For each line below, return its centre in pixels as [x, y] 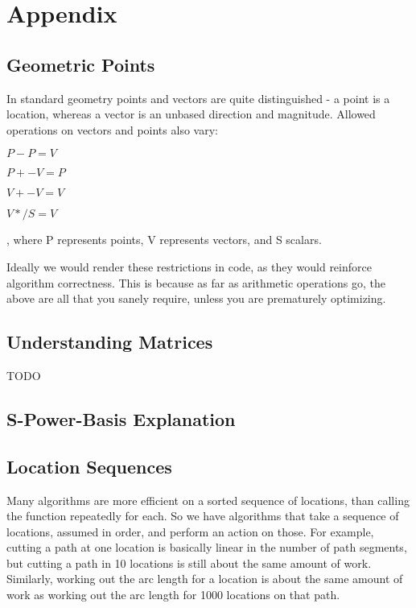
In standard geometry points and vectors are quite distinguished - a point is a [198, 98]
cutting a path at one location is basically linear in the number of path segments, [207, 547]
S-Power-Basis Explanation [121, 418]
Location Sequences [89, 466]
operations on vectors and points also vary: [112, 129]
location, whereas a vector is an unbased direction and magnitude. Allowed [191, 114]
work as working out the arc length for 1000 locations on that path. [173, 595]
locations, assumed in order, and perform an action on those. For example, [190, 531]
